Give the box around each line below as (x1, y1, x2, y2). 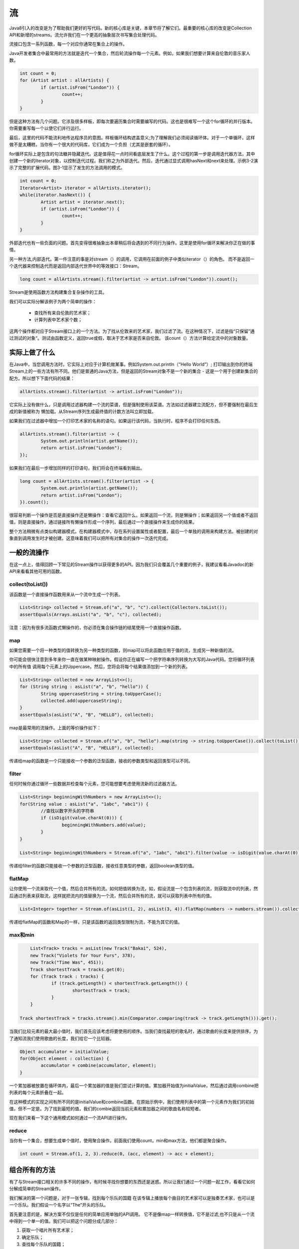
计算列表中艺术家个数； (34, 317, 82, 323)
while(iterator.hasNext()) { (19, 192, 91, 198)
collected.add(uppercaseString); (40, 697, 123, 703)
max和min (9, 931, 34, 938)
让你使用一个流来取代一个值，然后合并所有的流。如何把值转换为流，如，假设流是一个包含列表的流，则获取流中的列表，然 (9, 886, 258, 892)
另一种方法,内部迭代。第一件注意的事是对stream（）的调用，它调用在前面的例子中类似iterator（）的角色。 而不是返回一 (9, 256, 255, 262)
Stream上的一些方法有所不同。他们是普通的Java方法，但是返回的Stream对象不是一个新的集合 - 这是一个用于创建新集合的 (9, 368, 258, 374)
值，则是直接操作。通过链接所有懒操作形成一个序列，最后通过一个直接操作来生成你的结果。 (9, 519, 197, 525)
